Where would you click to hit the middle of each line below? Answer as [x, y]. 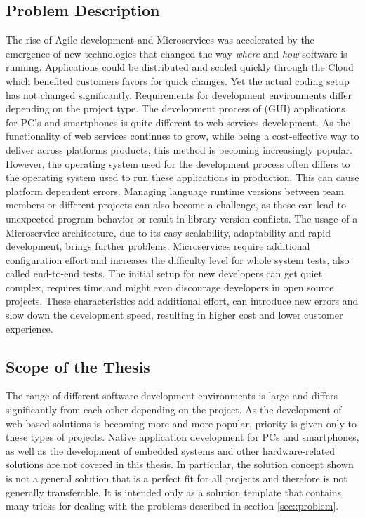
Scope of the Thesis [78, 366]
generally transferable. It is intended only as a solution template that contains [174, 492]
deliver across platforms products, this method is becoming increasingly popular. [179, 149]
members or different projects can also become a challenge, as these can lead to [176, 205]
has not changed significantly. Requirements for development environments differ [179, 94]
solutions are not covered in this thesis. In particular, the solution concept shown [180, 464]
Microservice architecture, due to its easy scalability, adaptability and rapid [168, 232]
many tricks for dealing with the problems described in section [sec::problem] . [172, 506]
